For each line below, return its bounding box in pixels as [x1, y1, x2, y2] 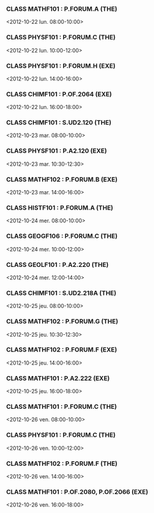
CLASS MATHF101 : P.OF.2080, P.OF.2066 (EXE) [6, 487, 149, 496]
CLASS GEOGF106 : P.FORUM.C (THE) [6, 232, 118, 240]
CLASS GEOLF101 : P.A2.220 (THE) [6, 260, 109, 269]
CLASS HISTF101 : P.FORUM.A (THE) [6, 204, 114, 212]
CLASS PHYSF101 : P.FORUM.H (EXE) [6, 61, 116, 70]
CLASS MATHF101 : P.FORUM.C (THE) [6, 403, 117, 411]
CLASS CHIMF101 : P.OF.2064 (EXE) [6, 90, 112, 98]
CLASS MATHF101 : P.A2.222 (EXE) [6, 374, 110, 383]
